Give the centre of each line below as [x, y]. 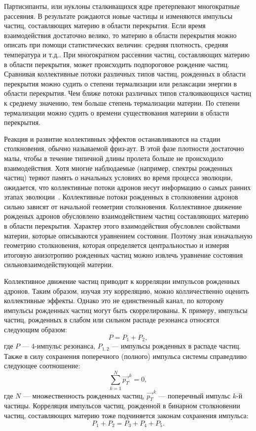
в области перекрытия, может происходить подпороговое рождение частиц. [117, 64]
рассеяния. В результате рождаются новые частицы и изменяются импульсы [118, 16]
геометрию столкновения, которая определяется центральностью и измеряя [117, 245]
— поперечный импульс [195, 395]
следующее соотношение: [42, 366]
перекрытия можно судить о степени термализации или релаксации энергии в [121, 83]
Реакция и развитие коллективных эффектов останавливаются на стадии [112, 138]
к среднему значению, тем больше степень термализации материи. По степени [122, 102]
